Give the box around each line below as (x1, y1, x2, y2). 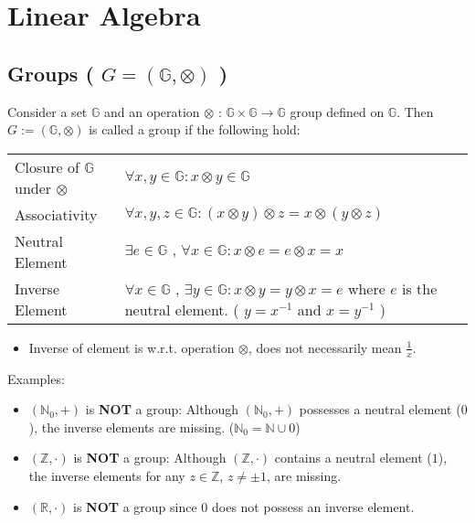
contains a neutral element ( (274, 448, 432, 467)
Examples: (7, 368, 65, 388)
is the (401, 277, 438, 299)
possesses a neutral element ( (299, 400, 461, 419)
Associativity (15, 203, 98, 225)
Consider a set (7, 101, 88, 121)
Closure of (15, 155, 79, 177)
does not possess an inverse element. (211, 496, 415, 516)
